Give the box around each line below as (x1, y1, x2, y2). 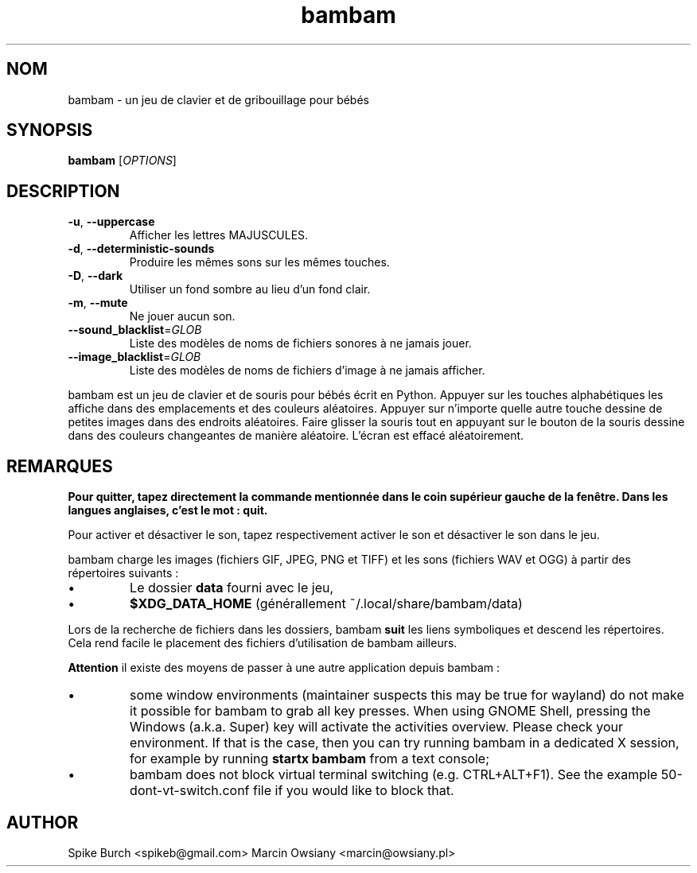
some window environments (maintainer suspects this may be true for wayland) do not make (130, 687, 684, 704)
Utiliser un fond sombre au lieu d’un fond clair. (129, 282, 371, 297)
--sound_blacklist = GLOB (68, 323, 202, 337)
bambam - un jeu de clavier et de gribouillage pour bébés (68, 92, 369, 107)
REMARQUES (6, 456, 113, 476)
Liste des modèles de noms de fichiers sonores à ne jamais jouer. (129, 336, 472, 351)
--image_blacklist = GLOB (68, 350, 201, 364)
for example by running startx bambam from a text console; (130, 751, 489, 767)
